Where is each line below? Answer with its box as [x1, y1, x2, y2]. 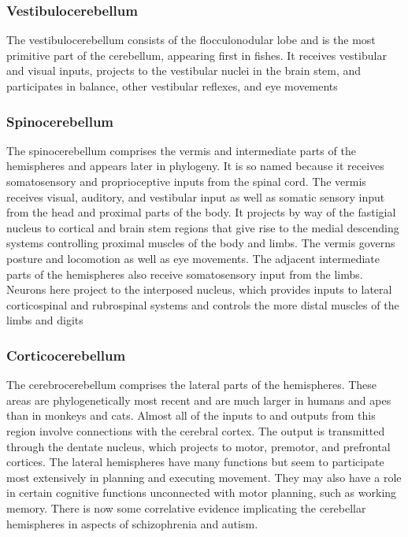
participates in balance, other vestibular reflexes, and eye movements [6, 78, 338, 94]
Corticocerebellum [6, 345, 126, 365]
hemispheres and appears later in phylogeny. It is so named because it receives [6, 157, 384, 174]
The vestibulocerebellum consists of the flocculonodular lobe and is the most [6, 31, 376, 48]
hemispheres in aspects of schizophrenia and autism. [6, 515, 258, 531]
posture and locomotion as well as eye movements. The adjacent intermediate [6, 250, 380, 266]
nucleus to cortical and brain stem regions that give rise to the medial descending [6, 219, 399, 235]
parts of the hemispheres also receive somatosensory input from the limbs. [6, 265, 363, 282]
